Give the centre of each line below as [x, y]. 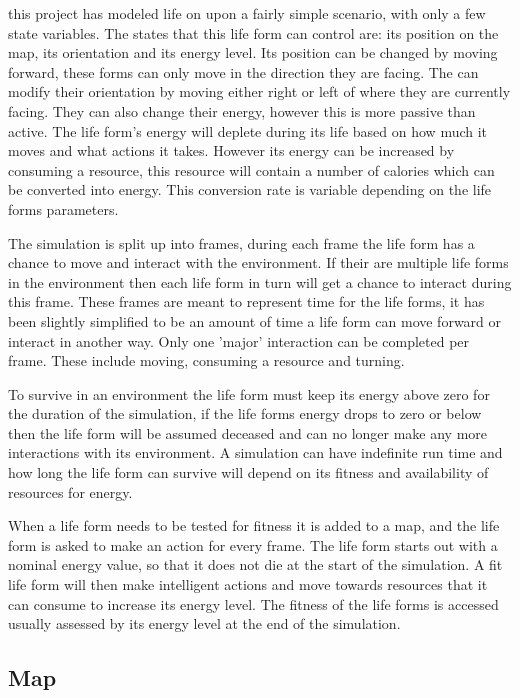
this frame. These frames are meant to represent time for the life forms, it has [246, 301]
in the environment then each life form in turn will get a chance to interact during [260, 281]
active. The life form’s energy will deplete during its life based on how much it [248, 130]
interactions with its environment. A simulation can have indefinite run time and [255, 452]
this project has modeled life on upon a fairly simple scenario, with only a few [247, 13]
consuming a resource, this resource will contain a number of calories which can [251, 169]
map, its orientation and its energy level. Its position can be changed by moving [253, 52]
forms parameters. [63, 208]
